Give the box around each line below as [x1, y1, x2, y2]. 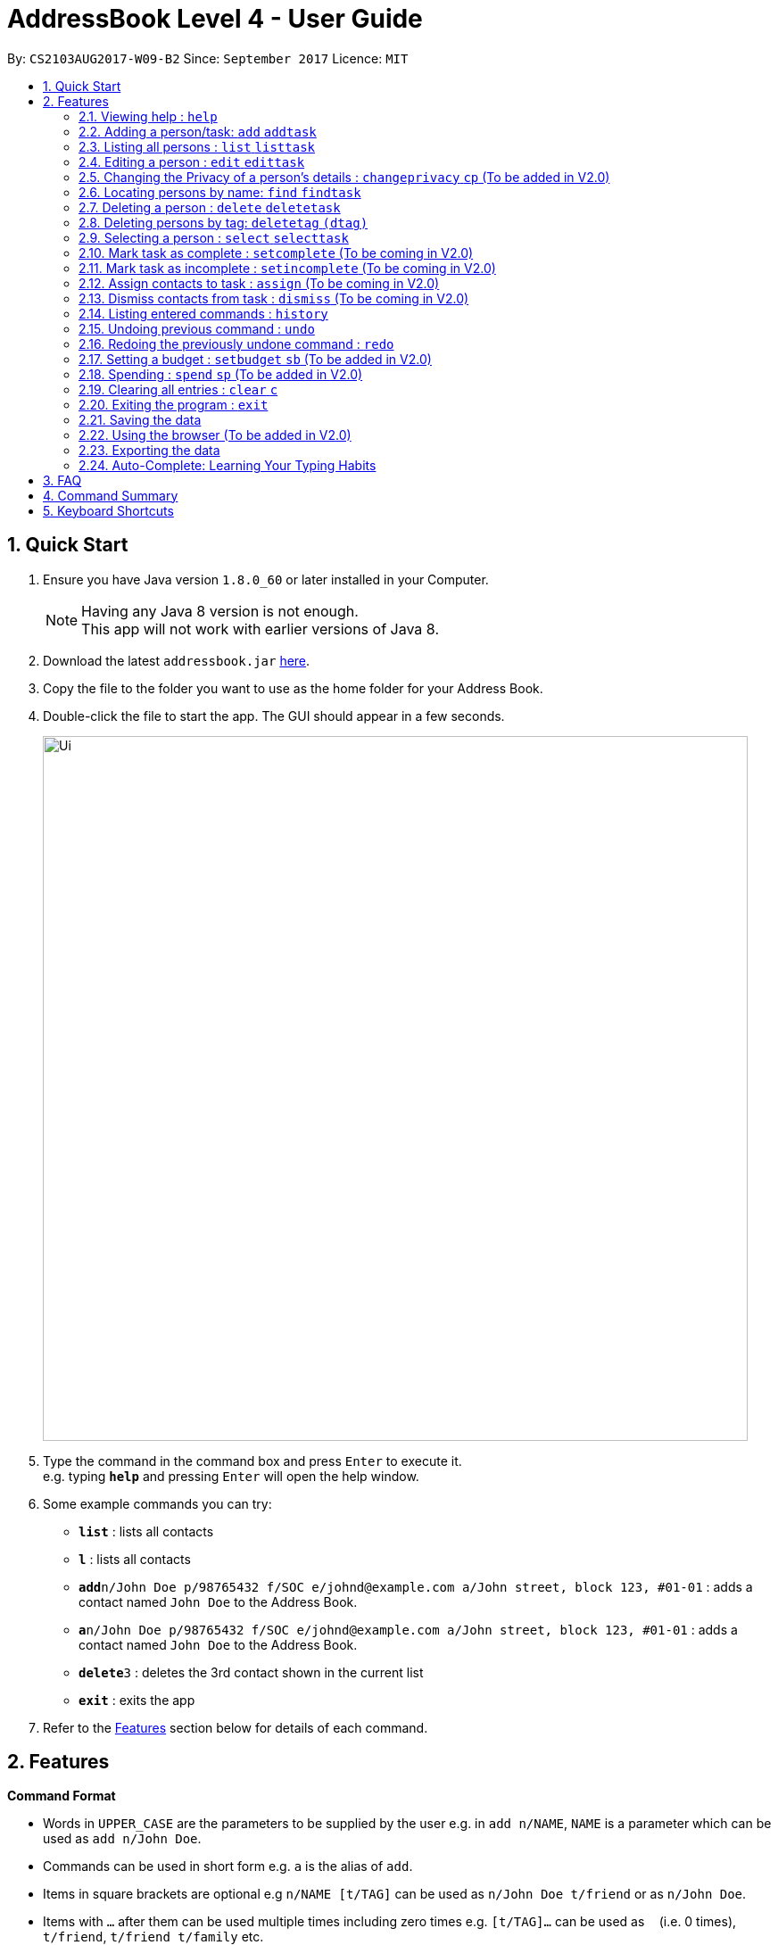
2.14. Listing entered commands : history [79, 305, 328, 321]
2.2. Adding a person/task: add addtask [79, 123, 317, 139]
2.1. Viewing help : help [79, 108, 218, 124]
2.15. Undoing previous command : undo [79, 320, 315, 336]
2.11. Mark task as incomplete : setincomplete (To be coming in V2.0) [79, 260, 496, 276]
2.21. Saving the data [79, 411, 202, 427]
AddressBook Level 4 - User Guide [7, 4, 423, 34]
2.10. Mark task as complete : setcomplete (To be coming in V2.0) [79, 244, 474, 261]
